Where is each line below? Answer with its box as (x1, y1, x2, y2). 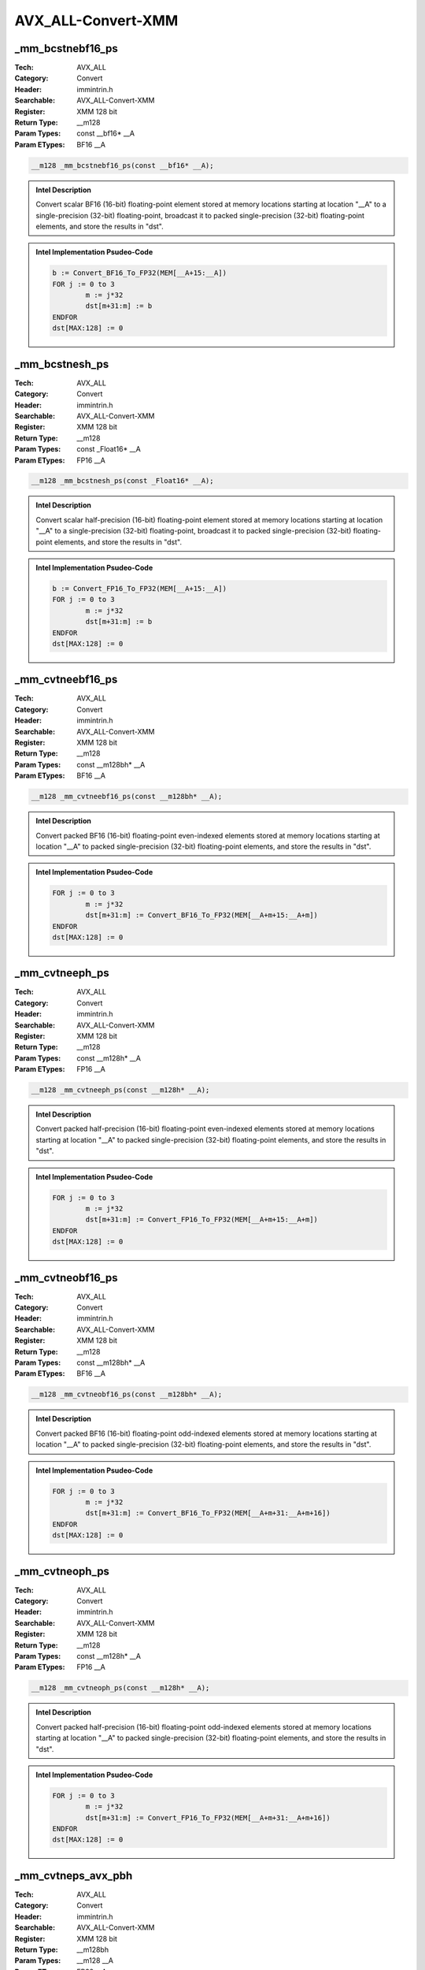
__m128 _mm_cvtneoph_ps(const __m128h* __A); (31, 1683, 210, 1693)
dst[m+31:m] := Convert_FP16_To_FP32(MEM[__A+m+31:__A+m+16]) (85, 1813, 331, 1822)
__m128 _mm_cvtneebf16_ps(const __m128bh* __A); (31, 792, 223, 801)
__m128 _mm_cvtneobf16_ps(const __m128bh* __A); (31, 1390, 223, 1399)
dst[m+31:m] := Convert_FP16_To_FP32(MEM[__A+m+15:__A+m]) (85, 1215, 319, 1225)
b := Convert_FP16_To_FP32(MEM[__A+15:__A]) (52, 584, 227, 593)
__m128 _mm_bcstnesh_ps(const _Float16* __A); (31, 477, 214, 485)
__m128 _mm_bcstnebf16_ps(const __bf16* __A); (31, 161, 214, 169)
